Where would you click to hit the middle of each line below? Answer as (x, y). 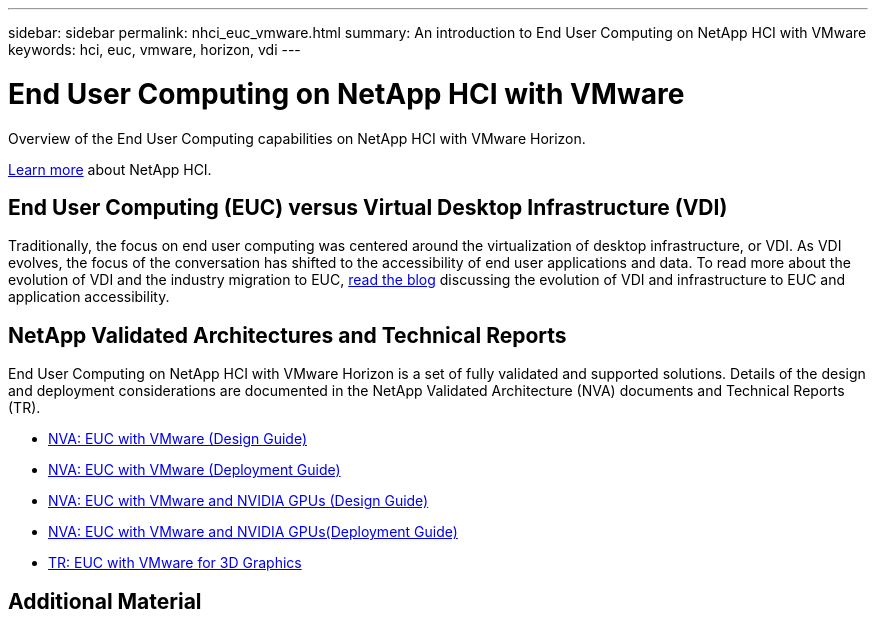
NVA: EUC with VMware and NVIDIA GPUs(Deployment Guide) (253, 532)
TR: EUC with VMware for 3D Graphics (175, 563)
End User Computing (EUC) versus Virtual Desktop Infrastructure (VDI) (368, 207)
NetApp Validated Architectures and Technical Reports (287, 335)
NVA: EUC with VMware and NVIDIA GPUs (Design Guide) (238, 501)
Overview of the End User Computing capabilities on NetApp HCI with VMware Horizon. (297, 138)
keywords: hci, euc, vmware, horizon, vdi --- (154, 49)
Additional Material (105, 601)
